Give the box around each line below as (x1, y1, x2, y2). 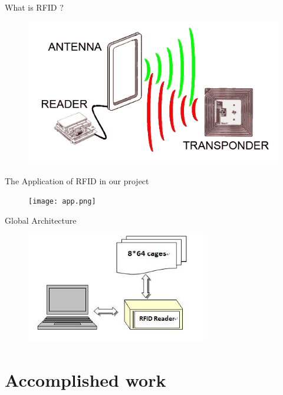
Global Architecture (5, 214, 77, 226)
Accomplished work (5, 367, 166, 391)
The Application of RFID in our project (5, 174, 149, 187)
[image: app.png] (28, 197, 96, 206)
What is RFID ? (5, 1, 64, 13)
